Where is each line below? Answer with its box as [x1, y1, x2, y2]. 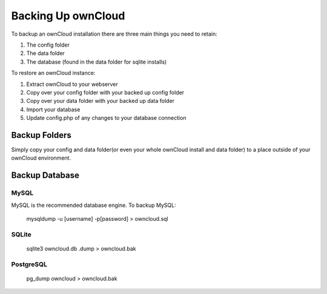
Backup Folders [11, 130, 72, 140]
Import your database [26, 106, 81, 113]
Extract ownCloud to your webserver [26, 80, 118, 88]
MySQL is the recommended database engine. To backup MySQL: [11, 201, 176, 209]
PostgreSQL [11, 260, 48, 269]
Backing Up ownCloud [11, 9, 125, 22]
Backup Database [11, 170, 80, 181]
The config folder [26, 41, 70, 48]
